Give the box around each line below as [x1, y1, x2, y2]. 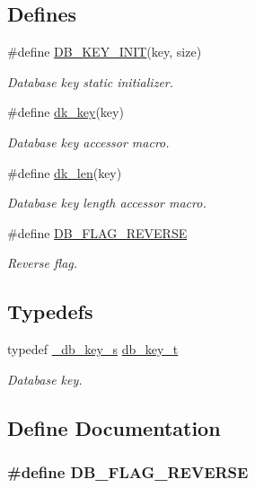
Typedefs [7, 297, 93, 325]
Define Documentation [7, 413, 221, 441]
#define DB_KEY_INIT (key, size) [7, 42, 202, 61]
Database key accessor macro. [7, 132, 170, 151]
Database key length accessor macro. [7, 193, 207, 212]
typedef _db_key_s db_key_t [7, 340, 179, 359]
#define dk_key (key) [7, 102, 124, 121]
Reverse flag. [7, 253, 78, 272]
